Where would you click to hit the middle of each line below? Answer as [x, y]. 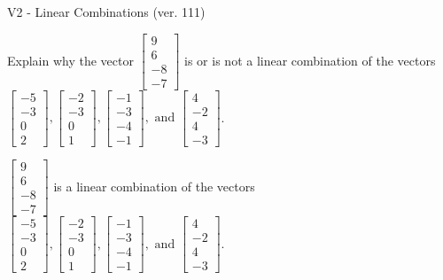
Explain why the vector [70, 60]
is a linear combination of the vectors [154, 186]
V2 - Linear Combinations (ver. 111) [106, 12]
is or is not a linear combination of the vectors [310, 60]
